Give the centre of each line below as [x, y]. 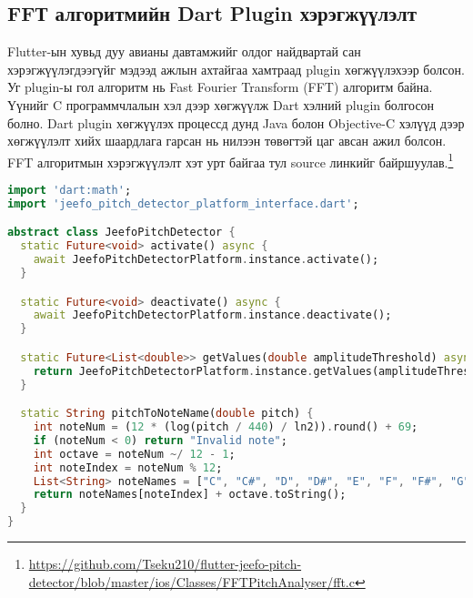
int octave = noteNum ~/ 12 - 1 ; [134, 454]
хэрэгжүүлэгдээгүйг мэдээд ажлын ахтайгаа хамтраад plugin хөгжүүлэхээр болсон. [236, 69]
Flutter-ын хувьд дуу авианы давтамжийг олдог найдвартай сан [184, 51]
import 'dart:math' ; [70, 191]
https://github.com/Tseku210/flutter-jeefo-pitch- [165, 564]
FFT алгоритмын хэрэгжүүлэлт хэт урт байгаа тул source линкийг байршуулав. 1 [231, 160]
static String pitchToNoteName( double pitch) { [167, 414]
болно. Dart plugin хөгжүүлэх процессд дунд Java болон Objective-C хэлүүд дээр [236, 122]
